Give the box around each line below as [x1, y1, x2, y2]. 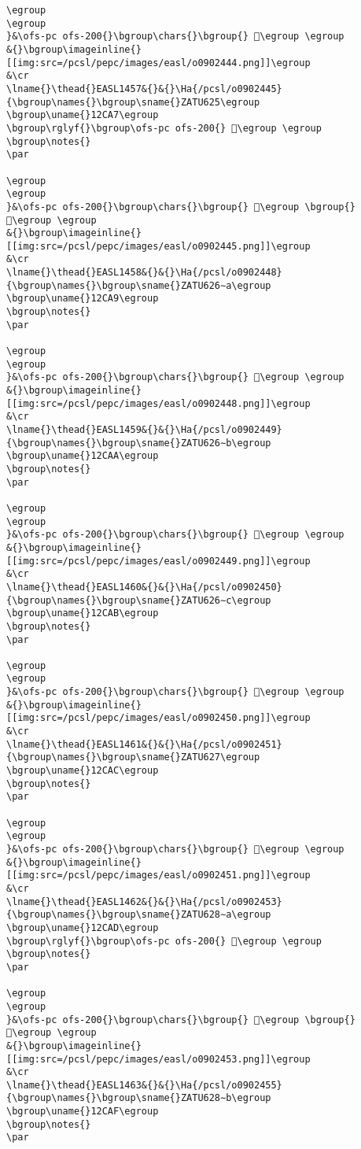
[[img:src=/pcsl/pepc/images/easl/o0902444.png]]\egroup [6, 57, 311, 68]
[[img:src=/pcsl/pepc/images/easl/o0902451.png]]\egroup [6, 870, 311, 881]
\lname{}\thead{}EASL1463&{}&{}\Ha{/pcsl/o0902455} [6, 1079, 282, 1091]
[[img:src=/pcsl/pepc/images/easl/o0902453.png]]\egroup [6, 1053, 311, 1065]
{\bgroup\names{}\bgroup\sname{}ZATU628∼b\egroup [6, 1092, 271, 1104]
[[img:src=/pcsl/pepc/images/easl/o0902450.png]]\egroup [6, 712, 311, 724]
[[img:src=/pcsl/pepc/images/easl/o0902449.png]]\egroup [6, 555, 311, 567]
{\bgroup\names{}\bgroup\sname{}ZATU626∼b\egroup [6, 437, 271, 449]
